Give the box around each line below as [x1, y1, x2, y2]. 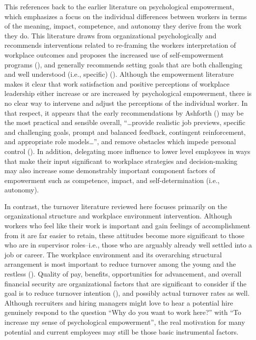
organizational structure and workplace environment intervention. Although [4, 211, 232, 221]
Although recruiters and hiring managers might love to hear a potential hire [4, 297, 233, 308]
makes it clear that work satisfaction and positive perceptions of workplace [4, 78, 229, 89]
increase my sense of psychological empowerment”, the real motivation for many [4, 317, 245, 327]
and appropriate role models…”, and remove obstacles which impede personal [4, 136, 236, 147]
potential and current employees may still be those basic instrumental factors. [4, 326, 239, 337]
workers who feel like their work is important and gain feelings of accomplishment [4, 220, 251, 231]
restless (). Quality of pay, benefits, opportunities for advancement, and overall [4, 269, 242, 279]
